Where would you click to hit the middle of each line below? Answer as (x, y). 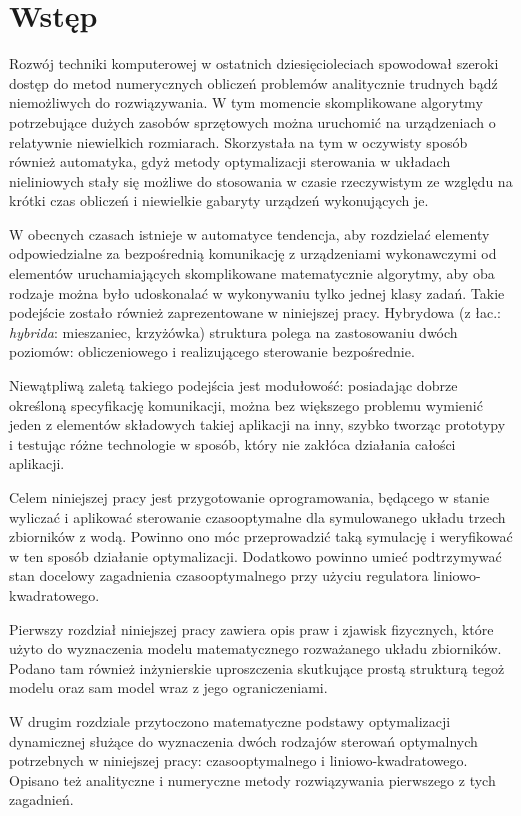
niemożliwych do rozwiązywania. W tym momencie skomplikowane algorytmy (246, 102)
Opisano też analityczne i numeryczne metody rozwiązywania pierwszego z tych (252, 779)
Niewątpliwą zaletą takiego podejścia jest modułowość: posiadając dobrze (233, 385)
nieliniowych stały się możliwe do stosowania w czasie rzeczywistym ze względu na (261, 180)
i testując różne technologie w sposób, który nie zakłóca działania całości (232, 443)
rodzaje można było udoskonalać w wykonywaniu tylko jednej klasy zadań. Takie (257, 292)
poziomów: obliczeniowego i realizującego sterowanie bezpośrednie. (212, 351)
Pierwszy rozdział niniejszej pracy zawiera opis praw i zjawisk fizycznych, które (251, 628)
